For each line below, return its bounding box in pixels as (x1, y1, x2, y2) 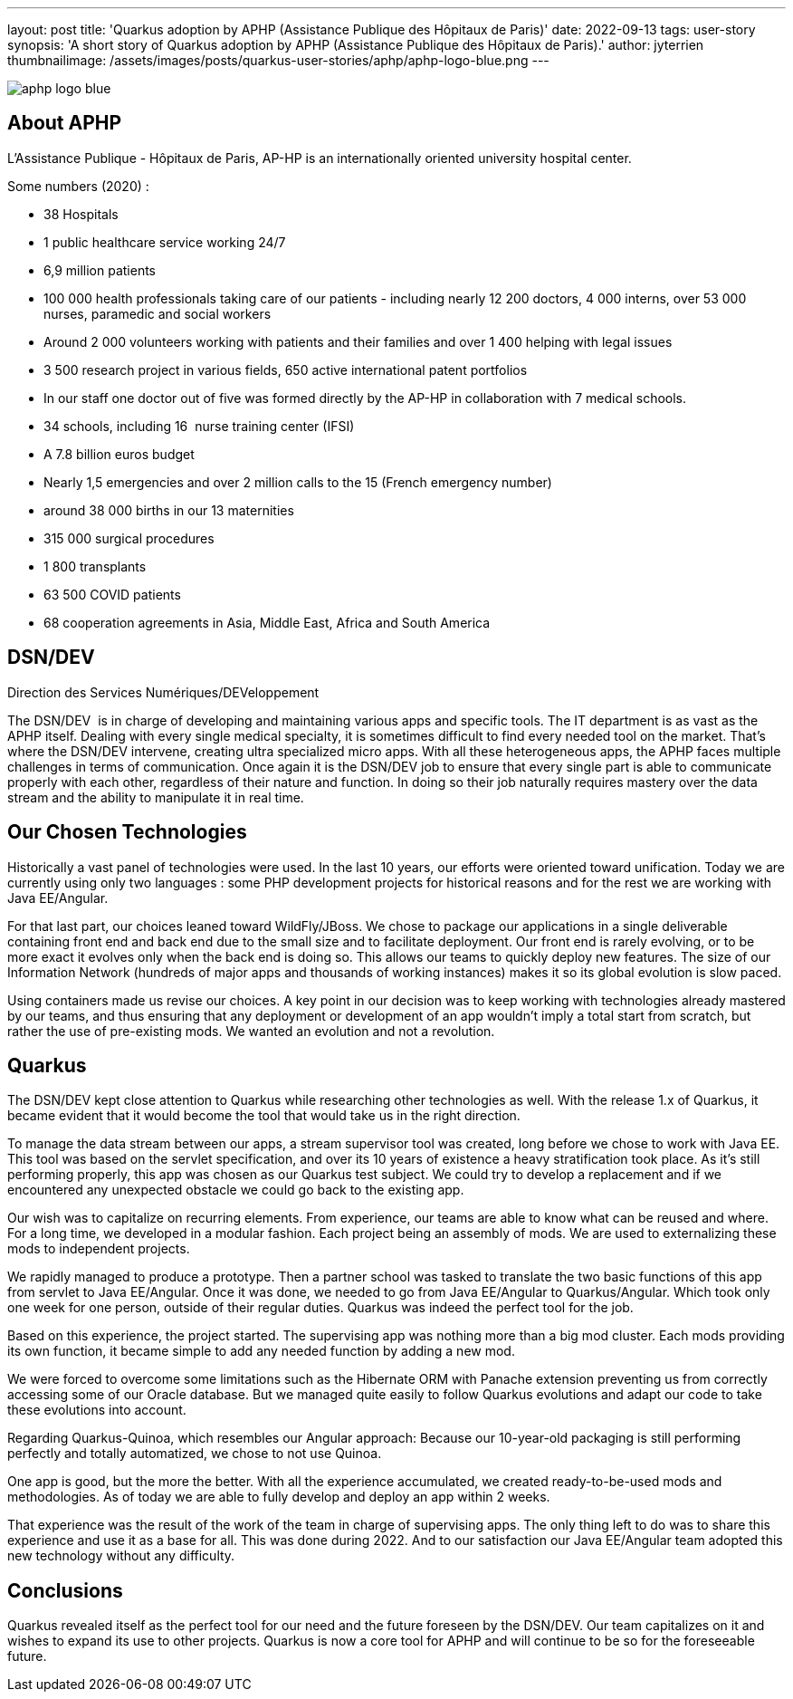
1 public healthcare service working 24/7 (43, 234, 286, 250)
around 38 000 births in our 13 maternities (43, 502, 294, 518)
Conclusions (7, 1579, 123, 1602)
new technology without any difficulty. (7, 1548, 235, 1564)
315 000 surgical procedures (43, 530, 215, 546)
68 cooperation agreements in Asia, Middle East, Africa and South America (43, 614, 491, 630)
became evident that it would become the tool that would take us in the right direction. (7, 1108, 521, 1124)
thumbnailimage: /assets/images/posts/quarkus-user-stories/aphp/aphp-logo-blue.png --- (7, 53, 549, 68)
